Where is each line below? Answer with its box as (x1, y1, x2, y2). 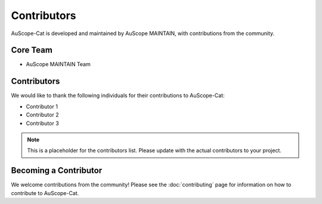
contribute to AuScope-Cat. (11, 189, 79, 196)
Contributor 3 (26, 120, 59, 127)
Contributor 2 (26, 111, 59, 118)
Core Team (11, 45, 53, 55)
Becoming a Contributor (11, 165, 103, 175)
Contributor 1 (26, 103, 58, 110)
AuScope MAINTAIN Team (26, 61, 91, 68)
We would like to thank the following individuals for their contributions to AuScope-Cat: (11, 92, 225, 99)
